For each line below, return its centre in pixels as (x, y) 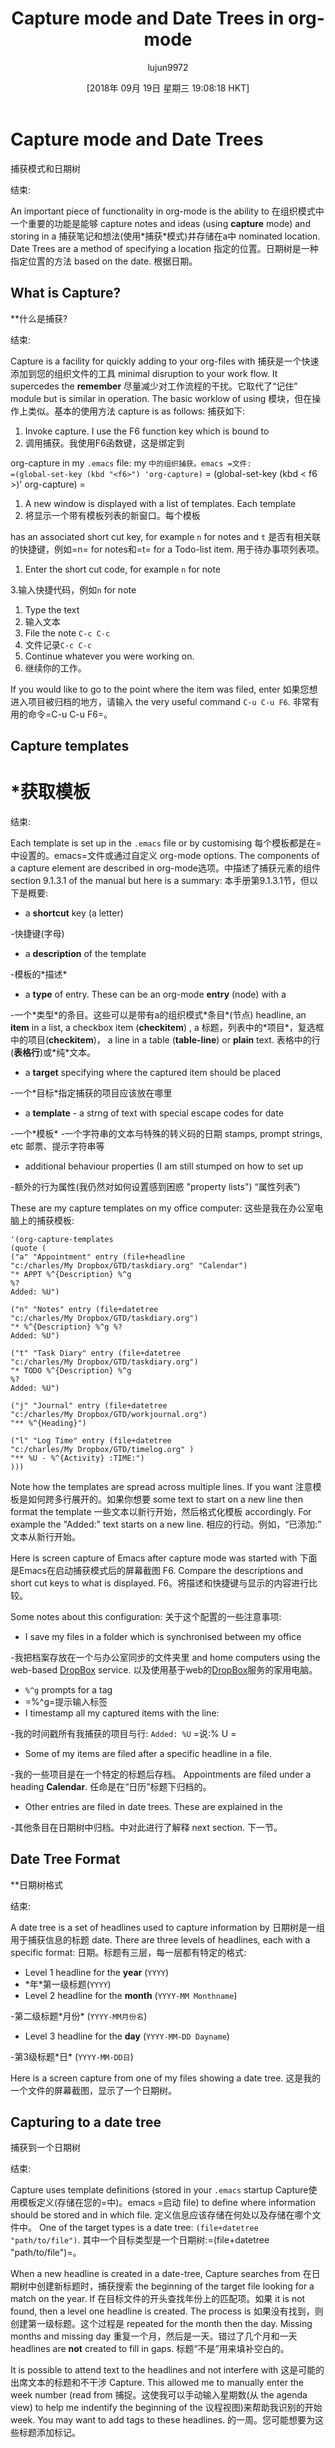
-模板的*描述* (39, 974)
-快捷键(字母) (37, 933)
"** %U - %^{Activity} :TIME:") (77, 1458)
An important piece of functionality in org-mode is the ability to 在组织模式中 (167, 211)
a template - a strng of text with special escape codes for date (154, 1113)
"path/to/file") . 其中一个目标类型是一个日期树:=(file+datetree (140, 2240)
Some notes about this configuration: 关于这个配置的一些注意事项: (146, 1616)
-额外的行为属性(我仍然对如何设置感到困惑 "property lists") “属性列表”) (155, 1186)
